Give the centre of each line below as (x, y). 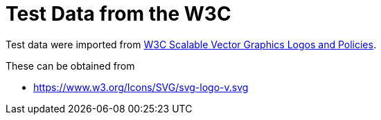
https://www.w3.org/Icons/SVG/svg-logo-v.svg (141, 87)
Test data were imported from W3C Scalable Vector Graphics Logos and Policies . (191, 44)
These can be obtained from (70, 66)
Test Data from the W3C (118, 14)
